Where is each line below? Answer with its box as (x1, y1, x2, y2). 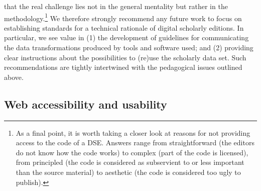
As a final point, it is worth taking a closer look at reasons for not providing (16, 127, 250, 138)
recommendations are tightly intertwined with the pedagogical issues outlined (4, 62, 242, 72)
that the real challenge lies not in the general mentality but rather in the (4, 1, 228, 11)
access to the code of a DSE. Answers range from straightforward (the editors (16, 137, 254, 148)
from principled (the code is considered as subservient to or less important (16, 157, 244, 167)
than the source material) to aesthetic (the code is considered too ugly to (16, 166, 241, 177)
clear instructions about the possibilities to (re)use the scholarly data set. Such (4, 52, 246, 62)
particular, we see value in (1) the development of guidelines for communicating (4, 32, 249, 43)
